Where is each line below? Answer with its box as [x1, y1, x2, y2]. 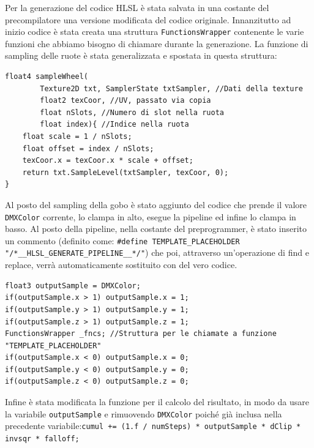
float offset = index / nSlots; [22, 144, 154, 153]
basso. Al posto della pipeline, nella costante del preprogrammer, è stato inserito [5, 222, 307, 235]
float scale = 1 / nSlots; [22, 132, 132, 141]
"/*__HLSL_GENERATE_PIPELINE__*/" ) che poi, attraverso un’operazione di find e [5, 246, 309, 259]
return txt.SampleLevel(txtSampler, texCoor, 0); [22, 168, 229, 177]
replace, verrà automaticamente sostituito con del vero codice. [5, 258, 237, 271]
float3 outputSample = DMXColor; [5, 281, 141, 290]
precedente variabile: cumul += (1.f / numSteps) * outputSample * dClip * [5, 419, 301, 432]
